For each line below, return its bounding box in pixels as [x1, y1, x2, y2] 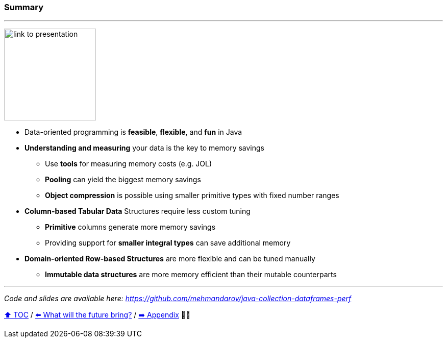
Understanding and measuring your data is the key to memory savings [24, 143, 264, 153]
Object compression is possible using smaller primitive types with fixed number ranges [45, 191, 339, 200]
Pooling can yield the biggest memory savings [45, 175, 201, 184]
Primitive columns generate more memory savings [45, 223, 216, 232]
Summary [4, 2, 44, 12]
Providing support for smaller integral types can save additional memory [45, 238, 291, 248]
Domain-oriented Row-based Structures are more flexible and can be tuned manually [24, 254, 315, 263]
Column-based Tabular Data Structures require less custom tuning [24, 207, 251, 216]
